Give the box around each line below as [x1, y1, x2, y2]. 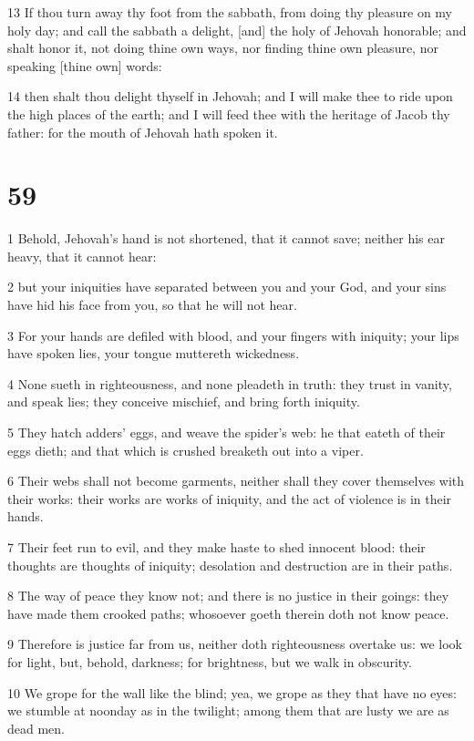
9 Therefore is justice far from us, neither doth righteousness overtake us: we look [7, 634, 462, 654]
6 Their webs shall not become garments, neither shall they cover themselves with [7, 471, 465, 490]
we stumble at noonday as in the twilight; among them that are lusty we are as [7, 701, 449, 720]
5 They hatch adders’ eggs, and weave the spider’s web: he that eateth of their [7, 423, 446, 442]
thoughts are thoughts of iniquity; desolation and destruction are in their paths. [7, 555, 453, 574]
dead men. [7, 718, 65, 737]
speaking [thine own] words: [7, 56, 162, 75]
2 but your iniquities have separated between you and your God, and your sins [7, 277, 447, 296]
